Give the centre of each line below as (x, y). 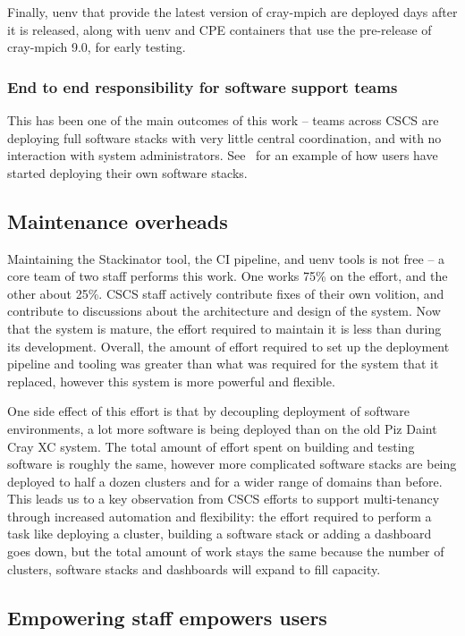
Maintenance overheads (118, 220)
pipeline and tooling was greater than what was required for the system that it (223, 364)
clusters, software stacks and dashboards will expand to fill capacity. (194, 568)
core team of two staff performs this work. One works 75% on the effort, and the (228, 276)
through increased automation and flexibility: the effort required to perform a (220, 516)
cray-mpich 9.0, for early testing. (97, 47)
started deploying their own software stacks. (127, 172)
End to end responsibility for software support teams (203, 86)
